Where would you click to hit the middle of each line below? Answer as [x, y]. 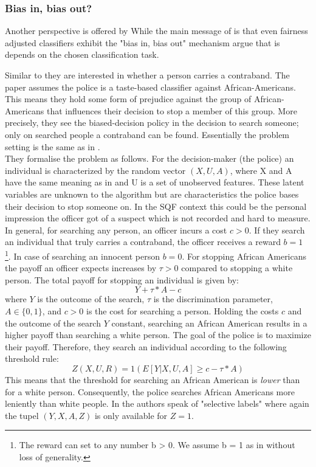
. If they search [277, 230]
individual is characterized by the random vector [95, 170]
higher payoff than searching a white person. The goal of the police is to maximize [158, 335]
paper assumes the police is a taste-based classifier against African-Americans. [150, 87]
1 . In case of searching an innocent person [83, 255]
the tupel [22, 415]
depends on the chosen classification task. [82, 54]
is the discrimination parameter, [213, 299]
